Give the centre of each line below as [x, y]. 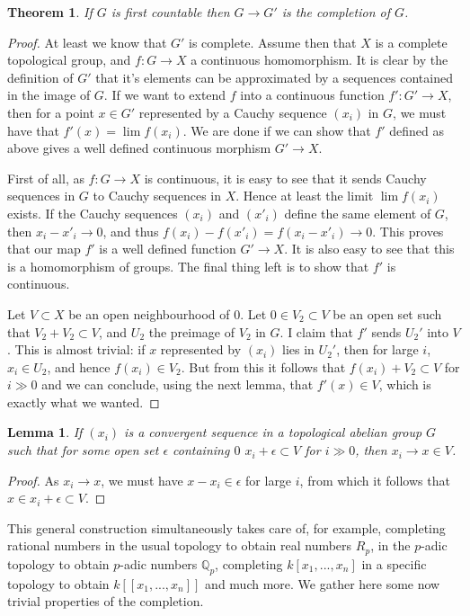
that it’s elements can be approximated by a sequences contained [274, 77]
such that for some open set [83, 450]
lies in [298, 349]
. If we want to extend [165, 95]
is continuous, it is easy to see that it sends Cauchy [285, 178]
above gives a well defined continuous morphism [139, 148]
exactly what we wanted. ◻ [84, 402]
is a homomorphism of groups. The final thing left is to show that [188, 266]
